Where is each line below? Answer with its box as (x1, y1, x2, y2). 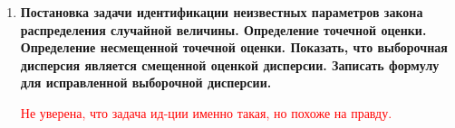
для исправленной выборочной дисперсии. (20, 73, 272, 92)
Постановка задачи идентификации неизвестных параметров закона (20, 3, 423, 21)
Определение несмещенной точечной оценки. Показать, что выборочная (20, 38, 448, 57)
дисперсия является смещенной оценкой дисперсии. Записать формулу (20, 55, 440, 74)
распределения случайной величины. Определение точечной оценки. (20, 20, 427, 39)
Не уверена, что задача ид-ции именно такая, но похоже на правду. (20, 103, 392, 122)
